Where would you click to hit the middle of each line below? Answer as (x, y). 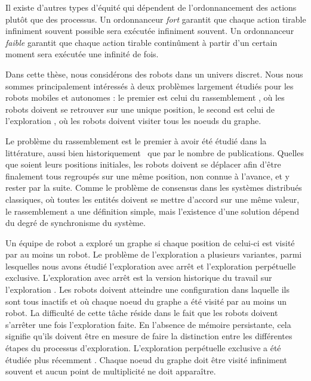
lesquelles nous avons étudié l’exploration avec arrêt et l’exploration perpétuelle (151, 266)
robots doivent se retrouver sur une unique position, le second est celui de (140, 109)
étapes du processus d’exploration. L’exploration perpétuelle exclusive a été (143, 348)
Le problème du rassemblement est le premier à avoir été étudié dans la (136, 140)
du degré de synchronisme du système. (76, 223)
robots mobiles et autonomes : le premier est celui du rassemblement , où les (145, 97)
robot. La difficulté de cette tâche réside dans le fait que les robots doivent (142, 313)
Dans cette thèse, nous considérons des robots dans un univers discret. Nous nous (154, 74)
